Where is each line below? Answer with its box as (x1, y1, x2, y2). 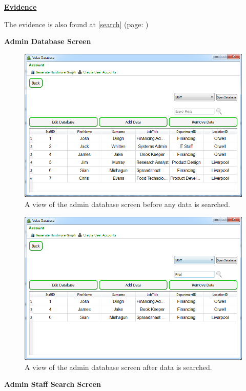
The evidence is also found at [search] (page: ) (4, 18, 149, 29)
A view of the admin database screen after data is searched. (25, 361, 212, 372)
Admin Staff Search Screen (4, 379, 101, 389)
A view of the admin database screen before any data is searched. (25, 198, 230, 209)
